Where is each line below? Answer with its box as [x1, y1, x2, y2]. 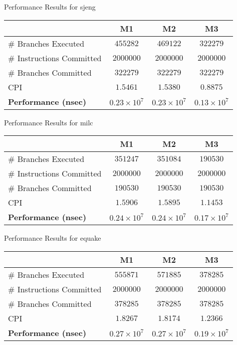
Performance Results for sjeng [4, 2, 96, 12]
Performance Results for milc [4, 117, 93, 127]
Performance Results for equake [4, 233, 101, 243]
